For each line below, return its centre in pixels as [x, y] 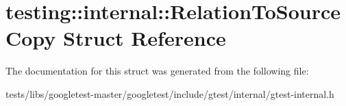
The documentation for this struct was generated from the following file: [157, 71]
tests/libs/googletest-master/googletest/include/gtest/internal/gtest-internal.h [170, 93]
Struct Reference [145, 38]
